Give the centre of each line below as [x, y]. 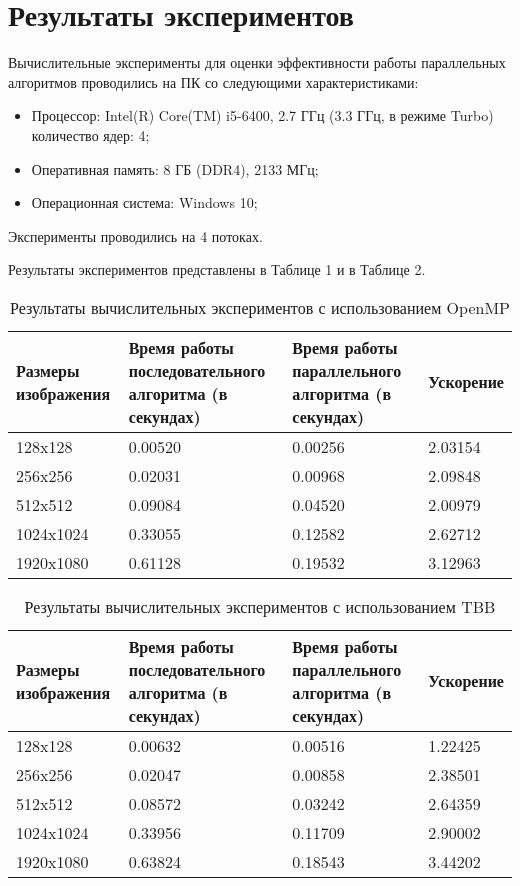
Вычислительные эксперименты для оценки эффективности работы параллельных [257, 62]
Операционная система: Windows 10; [144, 202]
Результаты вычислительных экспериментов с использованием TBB [260, 606]
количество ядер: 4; [90, 134]
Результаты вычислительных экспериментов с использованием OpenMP [260, 307]
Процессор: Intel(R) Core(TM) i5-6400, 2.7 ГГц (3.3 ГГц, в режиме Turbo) [262, 115]
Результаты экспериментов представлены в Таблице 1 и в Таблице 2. [217, 269]
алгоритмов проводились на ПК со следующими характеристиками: [213, 81]
